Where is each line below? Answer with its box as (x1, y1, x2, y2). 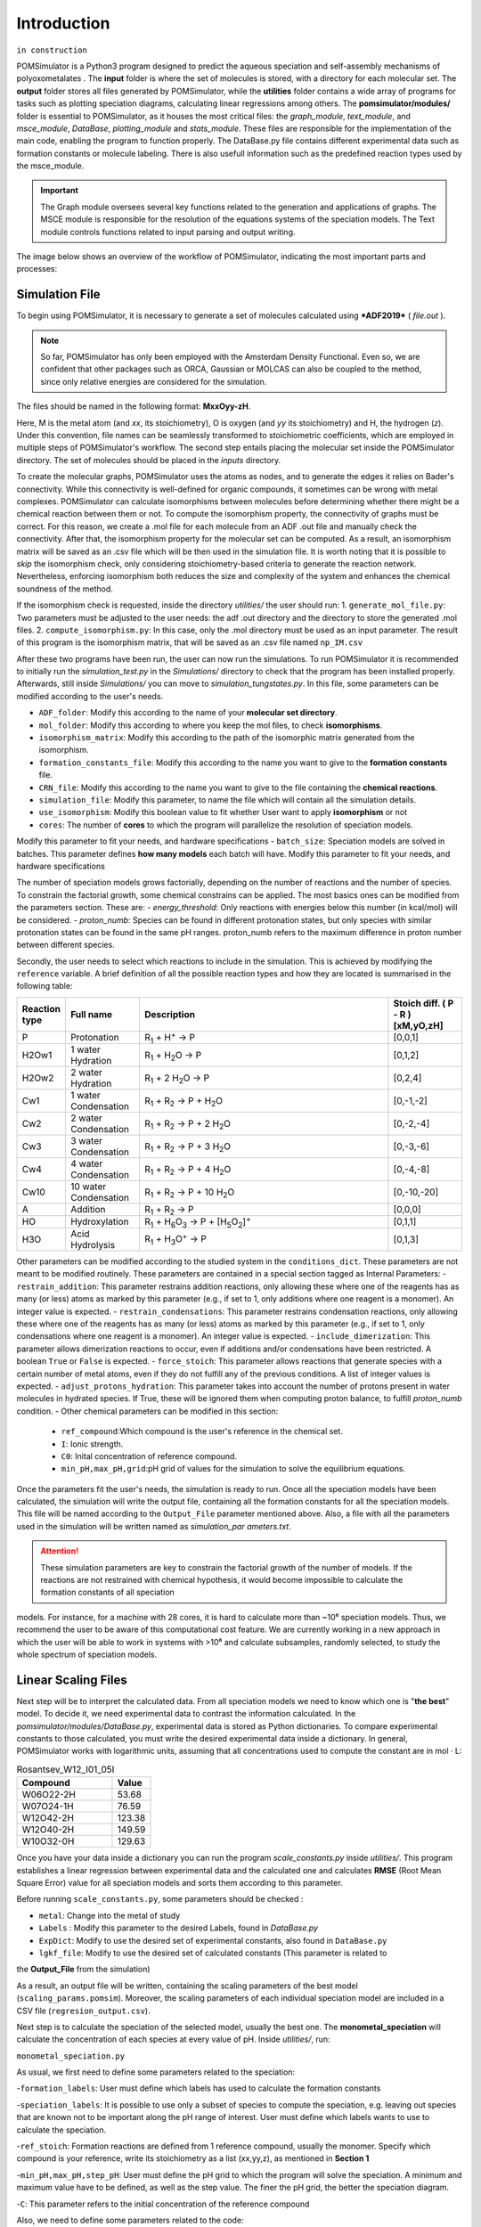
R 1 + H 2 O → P (143, 1048, 202, 1063)
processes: (16, 264, 58, 274)
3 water (69, 1135, 102, 1147)
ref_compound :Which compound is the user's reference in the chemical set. (61, 1426, 343, 1437)
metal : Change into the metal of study (38, 1910, 181, 1921)
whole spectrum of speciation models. (16, 1649, 158, 1660)
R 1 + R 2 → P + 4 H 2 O (143, 1162, 232, 1177)
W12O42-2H (21, 1812, 75, 1824)
